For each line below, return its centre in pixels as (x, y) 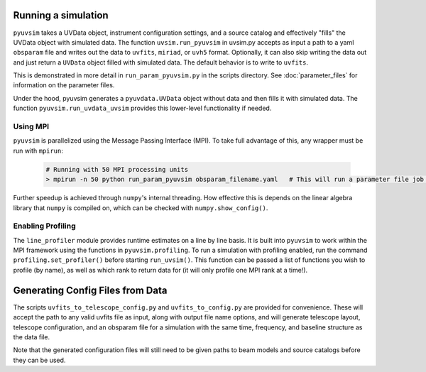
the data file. (31, 337)
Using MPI (31, 126)
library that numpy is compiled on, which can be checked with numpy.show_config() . (141, 208)
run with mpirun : (38, 151)
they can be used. (39, 360)
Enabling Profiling (44, 226)
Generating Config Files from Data (90, 290)
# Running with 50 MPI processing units (117, 169)
